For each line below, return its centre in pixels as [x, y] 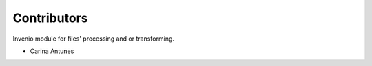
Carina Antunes [52, 51]
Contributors [51, 18]
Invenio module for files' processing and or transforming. [94, 38]
